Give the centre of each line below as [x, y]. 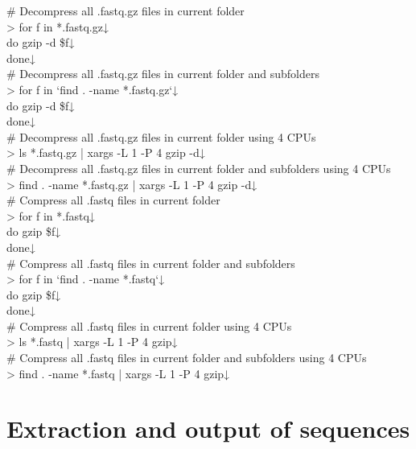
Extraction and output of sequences [208, 428]
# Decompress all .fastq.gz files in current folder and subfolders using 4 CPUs [199, 168]
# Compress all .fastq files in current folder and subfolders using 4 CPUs [187, 358]
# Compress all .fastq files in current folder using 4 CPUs [149, 325]
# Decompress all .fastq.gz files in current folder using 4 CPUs [161, 136]
